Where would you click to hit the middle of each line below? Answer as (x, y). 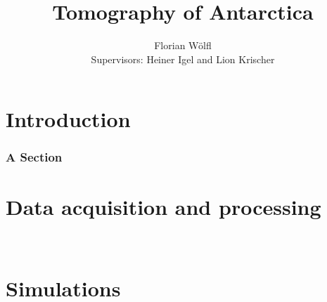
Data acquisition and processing (163, 206)
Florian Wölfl (183, 45)
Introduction (68, 119)
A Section (34, 157)
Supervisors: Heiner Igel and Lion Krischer (183, 59)
